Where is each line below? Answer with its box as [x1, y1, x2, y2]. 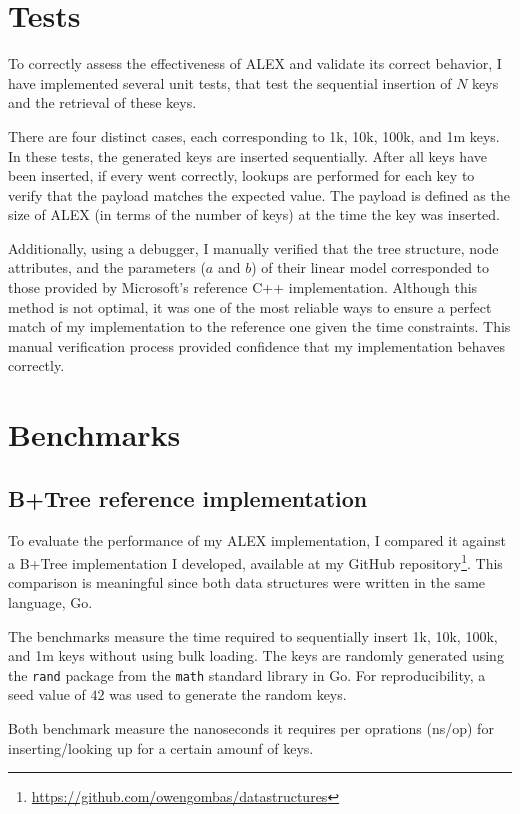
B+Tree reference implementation [8, 482, 368, 513]
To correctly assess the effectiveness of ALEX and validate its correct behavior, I [8, 53, 502, 74]
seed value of [8, 684, 86, 705]
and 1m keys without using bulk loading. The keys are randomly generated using [8, 645, 504, 666]
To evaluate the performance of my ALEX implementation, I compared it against [8, 529, 506, 550]
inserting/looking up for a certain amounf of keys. [8, 737, 314, 758]
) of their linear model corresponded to [251, 257, 490, 278]
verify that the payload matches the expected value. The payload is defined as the [8, 184, 510, 205]
